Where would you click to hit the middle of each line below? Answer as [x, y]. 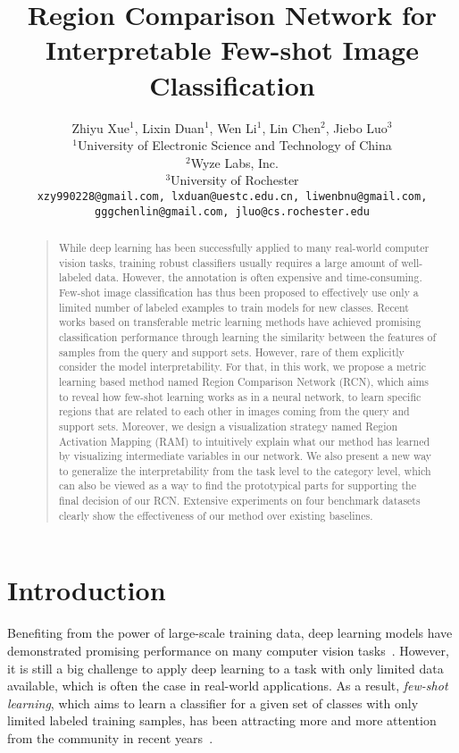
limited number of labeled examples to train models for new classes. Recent [234, 307]
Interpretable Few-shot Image [232, 50]
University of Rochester [235, 180]
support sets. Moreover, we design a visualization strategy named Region [228, 426]
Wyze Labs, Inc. [234, 162]
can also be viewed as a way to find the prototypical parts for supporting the [237, 485]
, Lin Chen [291, 127]
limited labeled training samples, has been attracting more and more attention [222, 720]
